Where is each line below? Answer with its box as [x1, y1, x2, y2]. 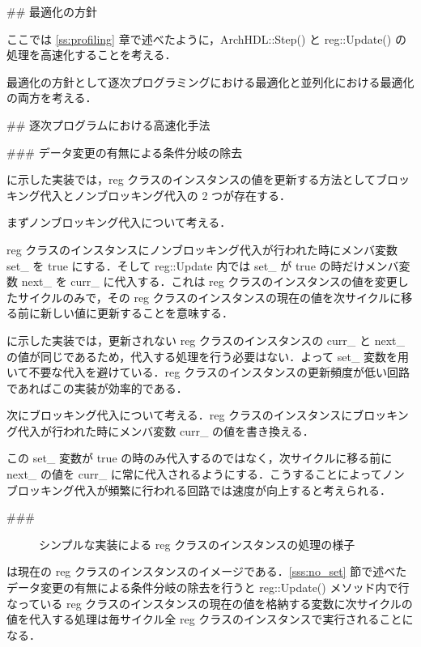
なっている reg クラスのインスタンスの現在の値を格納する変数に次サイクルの [6, 594, 413, 611]
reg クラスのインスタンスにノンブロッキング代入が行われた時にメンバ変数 [6, 240, 398, 258]
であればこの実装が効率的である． [6, 379, 188, 396]
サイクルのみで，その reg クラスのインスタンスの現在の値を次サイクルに [17, 288, 402, 305]
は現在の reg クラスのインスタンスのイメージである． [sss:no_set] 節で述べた [6, 563, 407, 580]
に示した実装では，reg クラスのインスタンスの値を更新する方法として [6, 171, 376, 188]
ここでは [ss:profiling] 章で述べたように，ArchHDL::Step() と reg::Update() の [6, 30, 406, 47]
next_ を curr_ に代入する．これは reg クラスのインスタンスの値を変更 [21, 273, 398, 290]
